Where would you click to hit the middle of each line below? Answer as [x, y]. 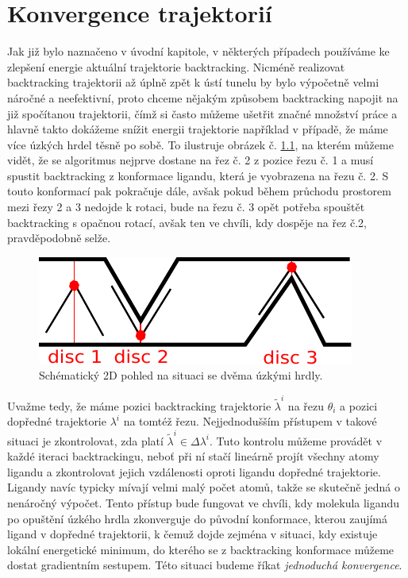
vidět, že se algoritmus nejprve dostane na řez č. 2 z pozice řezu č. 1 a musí [191, 160]
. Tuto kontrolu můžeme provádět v [296, 440]
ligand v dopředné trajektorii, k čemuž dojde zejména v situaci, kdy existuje [192, 534]
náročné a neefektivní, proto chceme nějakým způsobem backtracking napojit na [203, 97]
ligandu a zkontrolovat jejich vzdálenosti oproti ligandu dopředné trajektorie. [194, 471]
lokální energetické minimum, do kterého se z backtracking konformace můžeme [201, 549]
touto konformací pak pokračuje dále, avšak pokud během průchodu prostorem [199, 191]
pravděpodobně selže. [59, 238]
